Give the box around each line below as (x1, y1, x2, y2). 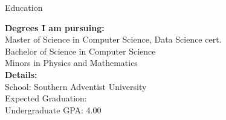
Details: (5, 68, 37, 80)
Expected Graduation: (5, 92, 87, 104)
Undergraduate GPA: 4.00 (5, 103, 102, 116)
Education (5, 1, 43, 13)
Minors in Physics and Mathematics (5, 56, 138, 69)
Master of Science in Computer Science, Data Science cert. (5, 33, 222, 46)
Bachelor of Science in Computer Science (5, 44, 156, 57)
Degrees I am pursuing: (5, 21, 105, 34)
